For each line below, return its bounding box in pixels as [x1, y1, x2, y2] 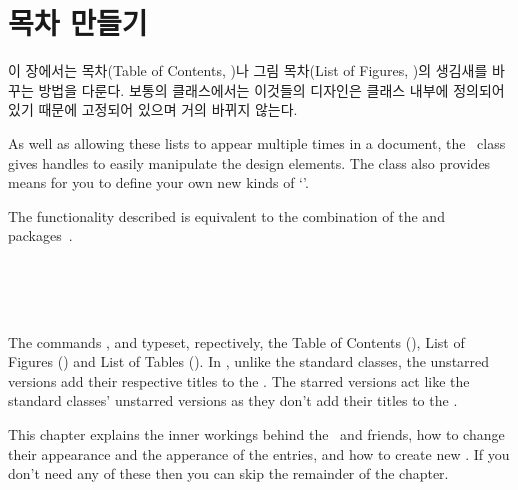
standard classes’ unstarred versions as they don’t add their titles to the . [8, 390, 458, 411]
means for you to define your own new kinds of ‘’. [8, 172, 309, 193]
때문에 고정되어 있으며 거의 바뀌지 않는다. [38, 99, 298, 120]
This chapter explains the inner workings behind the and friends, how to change [8, 424, 505, 445]
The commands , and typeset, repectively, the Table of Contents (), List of [8, 331, 465, 352]
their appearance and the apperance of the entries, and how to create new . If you [8, 443, 510, 464]
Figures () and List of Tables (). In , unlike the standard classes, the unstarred [8, 351, 490, 372]
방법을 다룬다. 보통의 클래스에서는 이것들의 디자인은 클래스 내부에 [38, 79, 449, 100]
